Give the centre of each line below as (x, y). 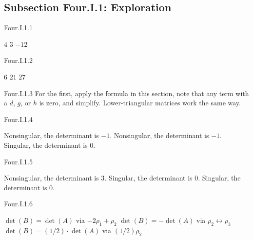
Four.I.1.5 (18, 161)
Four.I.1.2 (18, 60)
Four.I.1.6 (18, 204)
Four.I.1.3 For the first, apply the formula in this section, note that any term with (126, 93)
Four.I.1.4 (18, 119)
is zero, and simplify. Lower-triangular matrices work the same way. (140, 103)
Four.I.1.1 (18, 28)
